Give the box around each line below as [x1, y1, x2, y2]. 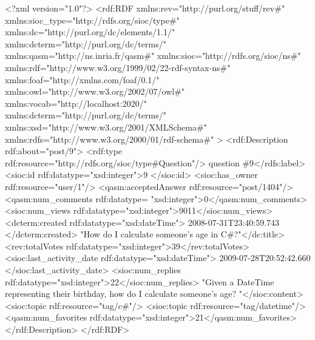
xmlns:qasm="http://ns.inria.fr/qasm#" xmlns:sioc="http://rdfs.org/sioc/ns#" [5, 49, 301, 62]
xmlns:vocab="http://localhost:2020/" [5, 97, 147, 109]
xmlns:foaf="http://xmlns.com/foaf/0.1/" [5, 73, 160, 86]
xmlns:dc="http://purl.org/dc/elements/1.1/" [5, 25, 175, 38]
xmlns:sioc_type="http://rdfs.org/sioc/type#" [5, 13, 180, 26]
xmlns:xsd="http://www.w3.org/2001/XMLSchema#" [5, 120, 207, 133]
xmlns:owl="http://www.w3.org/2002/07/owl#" [5, 85, 185, 98]
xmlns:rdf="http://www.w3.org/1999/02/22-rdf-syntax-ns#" [5, 61, 231, 73]
